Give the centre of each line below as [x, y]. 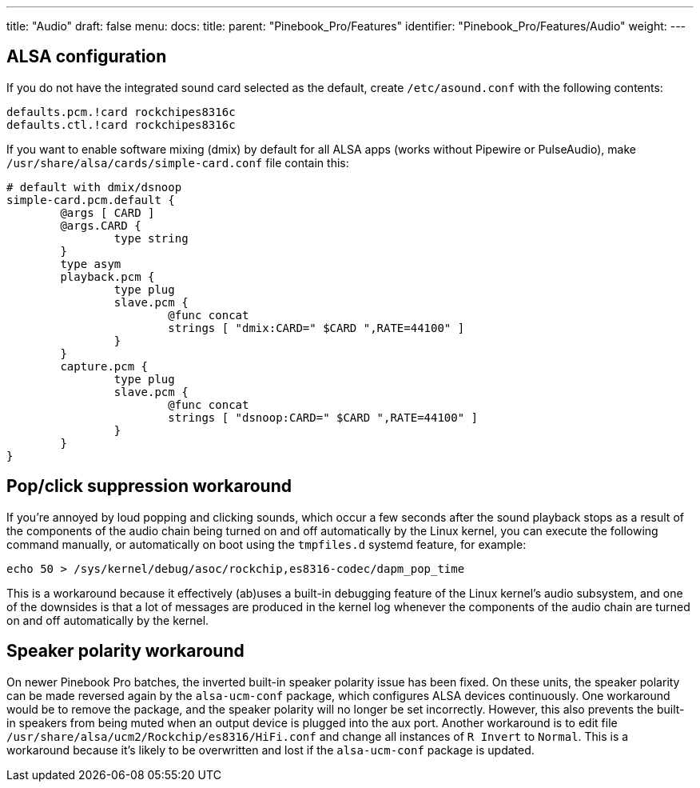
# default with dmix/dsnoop [94, 187]
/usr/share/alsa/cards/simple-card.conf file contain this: [178, 162]
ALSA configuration [87, 57]
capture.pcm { [104, 366]
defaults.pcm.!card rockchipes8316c [121, 112]
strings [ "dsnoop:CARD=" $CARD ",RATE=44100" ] [323, 417]
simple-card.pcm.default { [91, 200]
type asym [91, 264]
